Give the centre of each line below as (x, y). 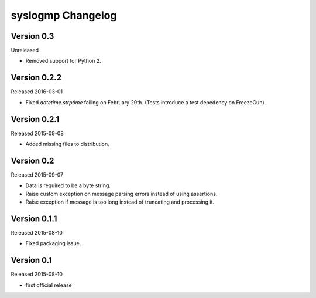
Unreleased (25, 50)
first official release (49, 285)
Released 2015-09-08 (37, 133)
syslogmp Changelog (64, 15)
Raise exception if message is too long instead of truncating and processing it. (120, 202)
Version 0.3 (32, 36)
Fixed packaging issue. (53, 243)
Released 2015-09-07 (37, 175)
